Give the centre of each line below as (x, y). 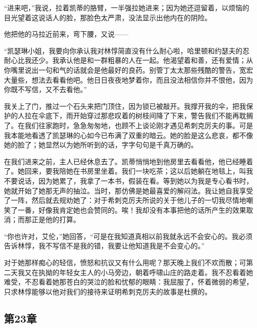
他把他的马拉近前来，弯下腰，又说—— (66, 34)
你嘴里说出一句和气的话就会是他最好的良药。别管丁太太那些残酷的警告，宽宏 (128, 70)
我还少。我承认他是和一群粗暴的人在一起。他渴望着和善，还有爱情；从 (139, 60)
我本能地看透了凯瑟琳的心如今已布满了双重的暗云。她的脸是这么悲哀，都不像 (128, 135)
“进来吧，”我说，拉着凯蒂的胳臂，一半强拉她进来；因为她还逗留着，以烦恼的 (127, 7)
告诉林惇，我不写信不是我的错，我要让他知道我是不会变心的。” (104, 246)
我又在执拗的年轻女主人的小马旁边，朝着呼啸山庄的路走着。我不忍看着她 (135, 272)
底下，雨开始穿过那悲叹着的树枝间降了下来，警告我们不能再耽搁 (149, 116)
